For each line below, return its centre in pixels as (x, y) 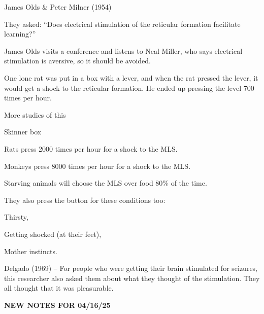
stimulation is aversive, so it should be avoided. (77, 61)
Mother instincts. (31, 251)
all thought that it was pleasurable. (59, 288)
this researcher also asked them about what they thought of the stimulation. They (132, 278)
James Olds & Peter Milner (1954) (58, 7)
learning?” (20, 34)
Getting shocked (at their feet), (53, 234)
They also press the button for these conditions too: (85, 200)
